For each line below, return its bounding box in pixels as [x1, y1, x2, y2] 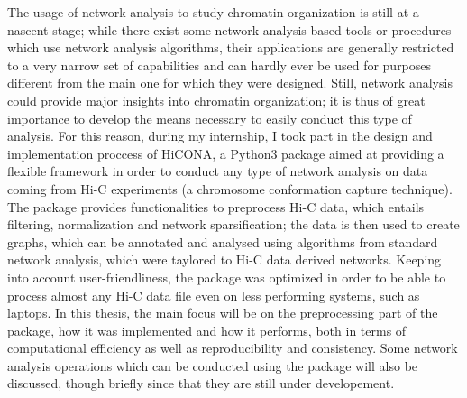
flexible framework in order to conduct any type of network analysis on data [7, 162, 428, 180]
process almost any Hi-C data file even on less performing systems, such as [7, 285, 420, 304]
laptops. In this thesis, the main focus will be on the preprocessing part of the [7, 303, 438, 322]
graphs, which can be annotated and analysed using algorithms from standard [7, 232, 438, 251]
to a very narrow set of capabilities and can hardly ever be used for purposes [7, 55, 432, 74]
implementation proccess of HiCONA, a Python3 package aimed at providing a [7, 143, 444, 162]
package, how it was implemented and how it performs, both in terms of [7, 320, 407, 339]
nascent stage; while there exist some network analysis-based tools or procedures [7, 20, 452, 39]
